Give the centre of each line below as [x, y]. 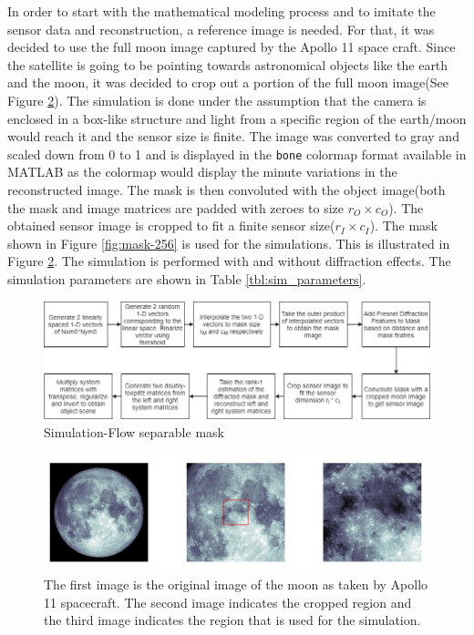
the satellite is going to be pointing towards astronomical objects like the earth [228, 64]
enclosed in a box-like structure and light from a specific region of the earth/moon [237, 118]
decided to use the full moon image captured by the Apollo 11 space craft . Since [232, 47]
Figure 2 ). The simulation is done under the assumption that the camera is [217, 100]
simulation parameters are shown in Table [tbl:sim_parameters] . [187, 278]
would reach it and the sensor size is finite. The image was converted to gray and [233, 136]
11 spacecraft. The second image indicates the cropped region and [228, 602]
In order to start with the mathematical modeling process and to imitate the [222, 11]
